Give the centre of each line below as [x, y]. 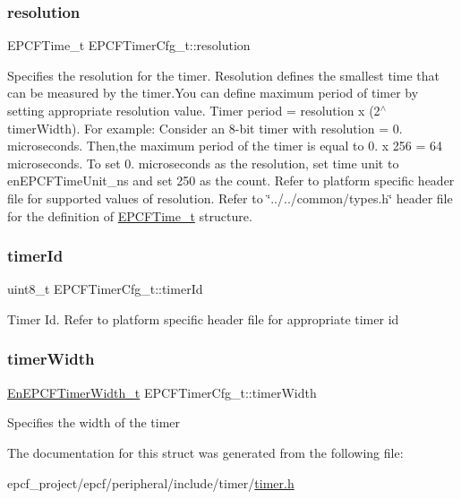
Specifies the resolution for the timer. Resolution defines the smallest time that [223, 75]
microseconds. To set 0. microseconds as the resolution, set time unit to [203, 163]
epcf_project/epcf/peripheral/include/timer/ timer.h [151, 482]
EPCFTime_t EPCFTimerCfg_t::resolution [129, 45]
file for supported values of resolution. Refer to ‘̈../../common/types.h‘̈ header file [230, 198]
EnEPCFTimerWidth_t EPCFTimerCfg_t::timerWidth [162, 392]
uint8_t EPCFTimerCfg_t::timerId [105, 289]
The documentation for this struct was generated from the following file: [205, 452]
